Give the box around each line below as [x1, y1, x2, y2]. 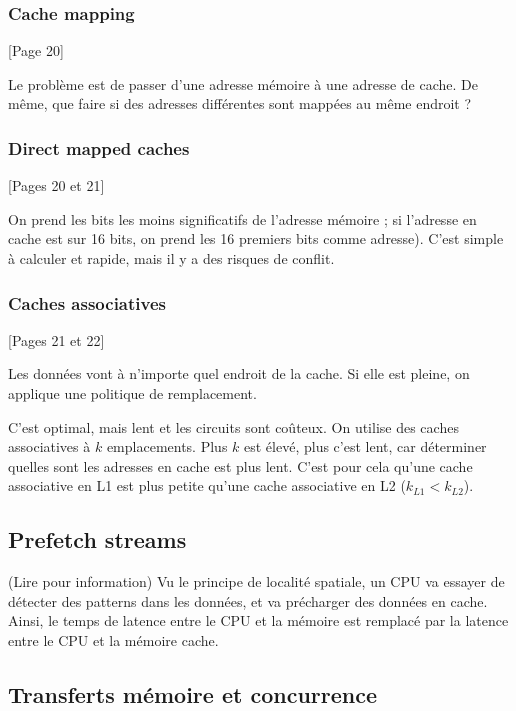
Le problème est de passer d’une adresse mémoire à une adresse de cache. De [8, 73, 479, 94]
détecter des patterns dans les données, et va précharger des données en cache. [8, 590, 488, 611]
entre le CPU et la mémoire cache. [8, 629, 219, 650]
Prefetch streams [8, 524, 187, 555]
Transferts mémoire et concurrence [8, 678, 377, 709]
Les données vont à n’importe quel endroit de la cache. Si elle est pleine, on [8, 363, 470, 384]
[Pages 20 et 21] [8, 175, 105, 196]
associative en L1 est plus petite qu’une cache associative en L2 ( [8, 475, 406, 496]
